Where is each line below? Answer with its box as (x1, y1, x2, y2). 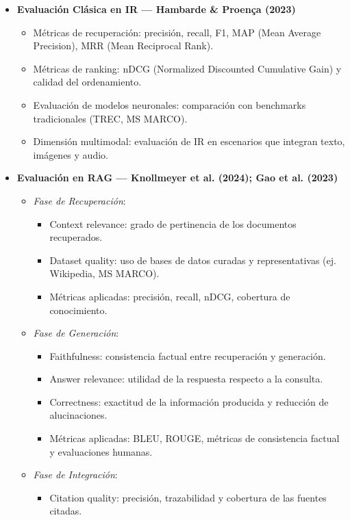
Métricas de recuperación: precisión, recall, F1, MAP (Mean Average (33, 25, 321, 39)
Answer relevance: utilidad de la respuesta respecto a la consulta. (49, 372, 323, 386)
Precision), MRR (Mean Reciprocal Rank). (33, 38, 214, 53)
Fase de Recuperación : (33, 193, 126, 207)
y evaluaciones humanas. (49, 444, 153, 458)
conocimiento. (49, 302, 108, 317)
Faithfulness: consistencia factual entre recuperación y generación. (49, 348, 326, 363)
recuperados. (49, 230, 103, 244)
